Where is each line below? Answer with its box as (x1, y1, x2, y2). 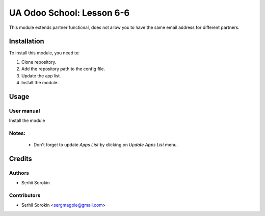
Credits (9, 154, 32, 163)
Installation (9, 37, 44, 46)
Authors (9, 169, 29, 176)
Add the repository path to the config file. (21, 66, 105, 72)
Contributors (9, 192, 41, 199)
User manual (9, 107, 40, 114)
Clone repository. (21, 59, 56, 65)
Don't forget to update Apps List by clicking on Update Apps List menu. (33, 142, 178, 148)
